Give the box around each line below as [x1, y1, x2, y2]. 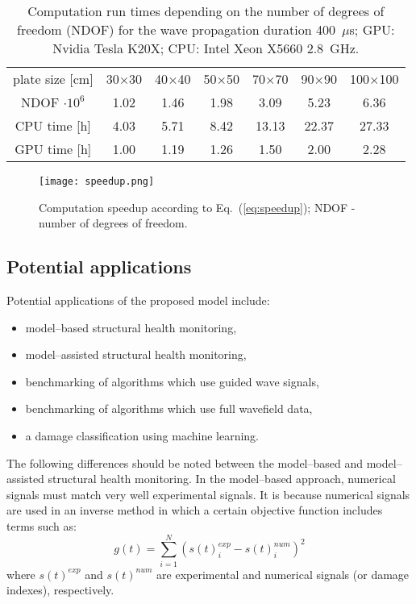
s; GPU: [349, 20, 395, 39]
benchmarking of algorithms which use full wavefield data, [25, 400, 313, 417]
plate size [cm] [13, 69, 94, 88]
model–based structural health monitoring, [25, 319, 237, 335]
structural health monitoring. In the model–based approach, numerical [48, 470, 396, 487]
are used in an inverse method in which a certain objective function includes [6, 502, 383, 519]
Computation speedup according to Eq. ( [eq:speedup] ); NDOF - [39, 198, 356, 215]
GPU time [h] [15, 140, 92, 158]
